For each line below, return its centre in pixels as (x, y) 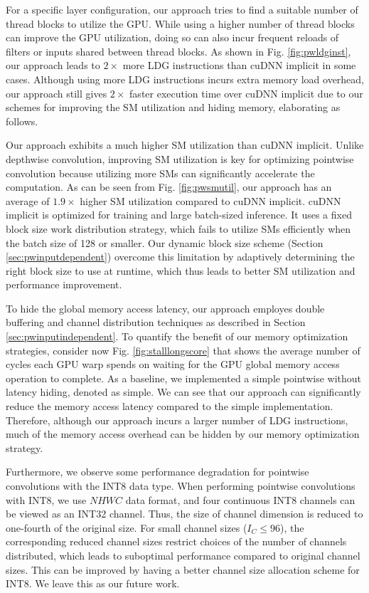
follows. (22, 121)
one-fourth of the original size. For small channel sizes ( (127, 527)
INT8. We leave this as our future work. (93, 583)
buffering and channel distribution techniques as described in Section (156, 322)
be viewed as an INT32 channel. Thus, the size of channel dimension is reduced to (184, 514)
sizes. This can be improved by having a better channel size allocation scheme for (183, 569)
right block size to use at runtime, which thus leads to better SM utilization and (181, 270)
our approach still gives (57, 93)
